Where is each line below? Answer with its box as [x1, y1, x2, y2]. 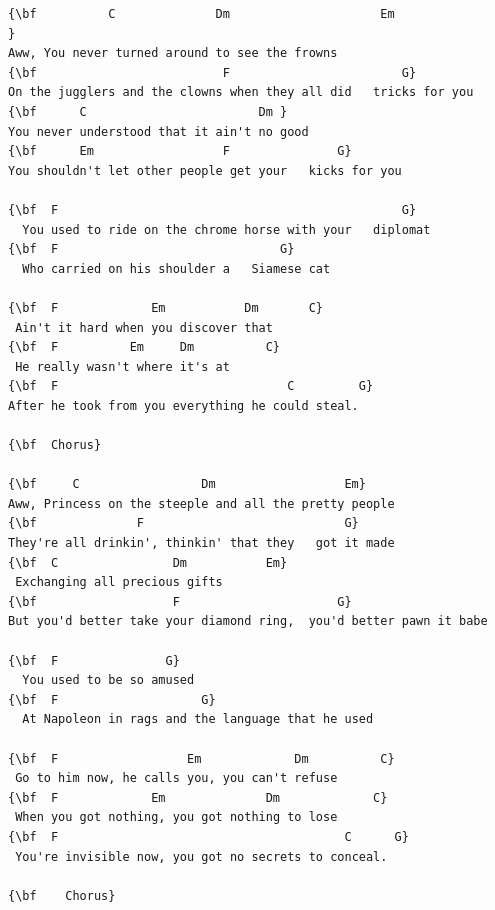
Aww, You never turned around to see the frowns [8, 46, 338, 61]
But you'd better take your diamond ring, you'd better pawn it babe [8, 614, 488, 629]
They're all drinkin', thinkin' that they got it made [8, 536, 395, 551]
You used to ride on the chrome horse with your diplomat [22, 222, 431, 237]
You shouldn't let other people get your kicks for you [8, 163, 402, 178]
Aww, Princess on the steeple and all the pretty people [8, 496, 395, 511]
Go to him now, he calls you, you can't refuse [15, 771, 338, 786]
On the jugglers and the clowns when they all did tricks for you [8, 85, 474, 100]
